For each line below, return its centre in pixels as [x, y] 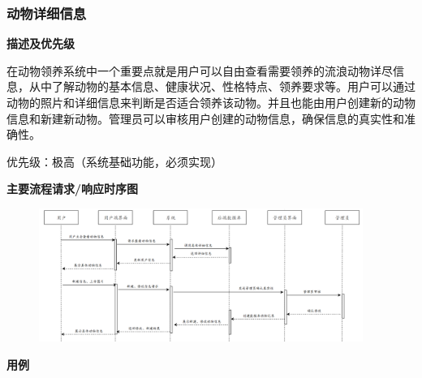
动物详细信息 [47, 13]
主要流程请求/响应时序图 [73, 189]
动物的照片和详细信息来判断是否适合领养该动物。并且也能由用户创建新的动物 [211, 102]
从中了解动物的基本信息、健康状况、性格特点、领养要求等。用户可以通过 [222, 86]
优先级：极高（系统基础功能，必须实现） [114, 161]
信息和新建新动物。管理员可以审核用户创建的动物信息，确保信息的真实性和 [205, 118]
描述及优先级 [41, 43]
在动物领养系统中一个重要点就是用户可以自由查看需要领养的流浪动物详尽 [200, 70]
